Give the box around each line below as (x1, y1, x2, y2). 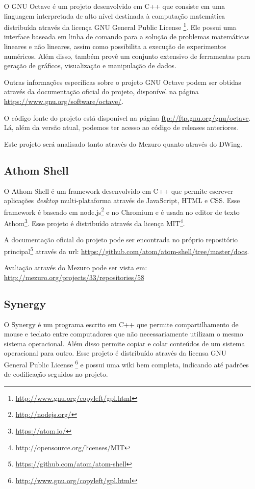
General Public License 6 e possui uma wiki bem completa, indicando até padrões (4, 358, 249, 369)
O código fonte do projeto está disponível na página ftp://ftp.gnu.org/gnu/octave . (4, 112, 251, 123)
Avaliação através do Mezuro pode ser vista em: (4, 262, 147, 273)
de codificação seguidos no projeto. (4, 369, 108, 379)
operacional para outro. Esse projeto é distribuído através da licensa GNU (4, 348, 227, 358)
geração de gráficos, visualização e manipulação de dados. (4, 60, 177, 71)
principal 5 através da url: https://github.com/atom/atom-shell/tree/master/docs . (4, 244, 249, 256)
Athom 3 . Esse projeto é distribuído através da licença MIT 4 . (4, 217, 185, 228)
